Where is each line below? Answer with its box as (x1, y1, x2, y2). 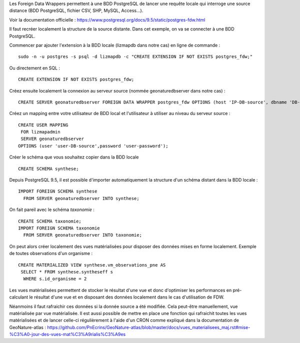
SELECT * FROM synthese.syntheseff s (20, 269, 113, 274)
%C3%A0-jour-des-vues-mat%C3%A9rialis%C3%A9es (9, 331, 126, 337)
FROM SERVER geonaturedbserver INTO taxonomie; (23, 232, 142, 238)
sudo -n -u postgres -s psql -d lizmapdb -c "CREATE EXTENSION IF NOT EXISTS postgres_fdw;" (18, 54, 253, 59)
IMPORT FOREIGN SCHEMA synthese (18, 188, 97, 194)
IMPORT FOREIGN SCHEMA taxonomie (18, 225, 100, 231)
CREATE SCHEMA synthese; (18, 165, 79, 171)
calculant (9, 294, 28, 300)
